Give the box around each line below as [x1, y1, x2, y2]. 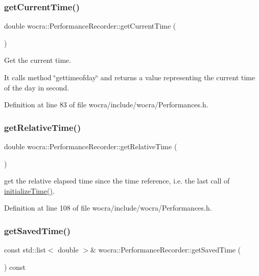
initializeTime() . [4, 185, 55, 196]
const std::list [4, 244, 46, 255]
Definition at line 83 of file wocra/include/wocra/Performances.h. [4, 99, 208, 110]
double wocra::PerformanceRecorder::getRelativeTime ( [4, 141, 177, 151]
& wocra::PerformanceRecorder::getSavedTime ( [90, 244, 241, 255]
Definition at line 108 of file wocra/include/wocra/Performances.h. [4, 202, 212, 213]
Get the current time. [4, 55, 72, 65]
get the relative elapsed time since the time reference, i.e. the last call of [4, 175, 230, 186]
